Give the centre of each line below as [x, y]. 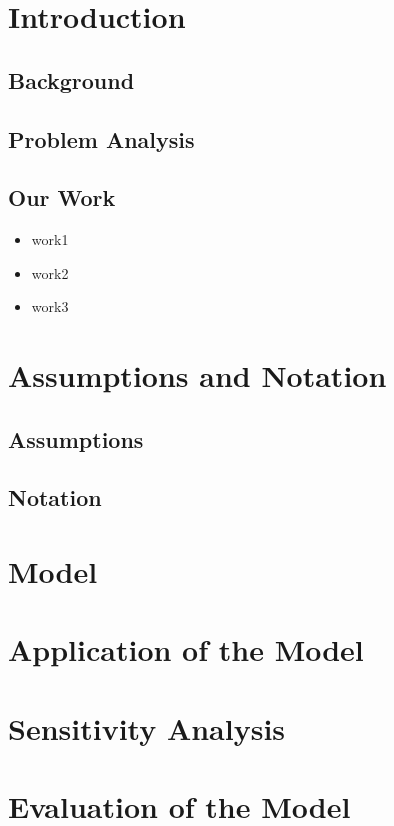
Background [71, 79]
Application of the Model [186, 649]
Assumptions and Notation [197, 375]
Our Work [62, 197]
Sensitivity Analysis [147, 727]
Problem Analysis [101, 138]
